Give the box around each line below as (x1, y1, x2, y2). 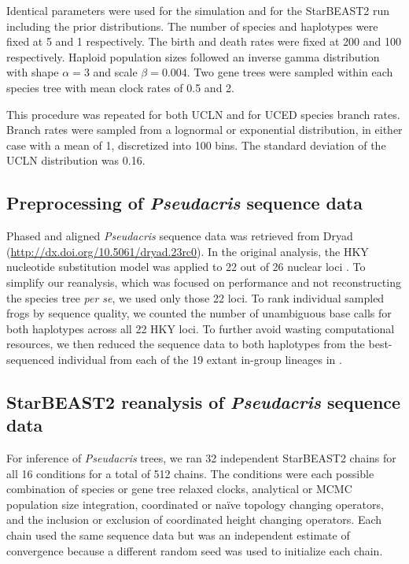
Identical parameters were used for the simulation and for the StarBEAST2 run (6, 2, 390, 18)
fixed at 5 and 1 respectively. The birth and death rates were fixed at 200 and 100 (6, 33, 401, 50)
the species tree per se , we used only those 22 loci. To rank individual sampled (6, 289, 385, 306)
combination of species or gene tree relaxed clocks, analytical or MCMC (6, 481, 352, 497)
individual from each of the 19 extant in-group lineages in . (57, 351, 342, 367)
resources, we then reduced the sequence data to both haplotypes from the (6, 336, 365, 352)
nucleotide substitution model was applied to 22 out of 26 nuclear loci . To (6, 258, 366, 275)
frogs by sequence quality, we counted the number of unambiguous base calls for (6, 305, 392, 321)
